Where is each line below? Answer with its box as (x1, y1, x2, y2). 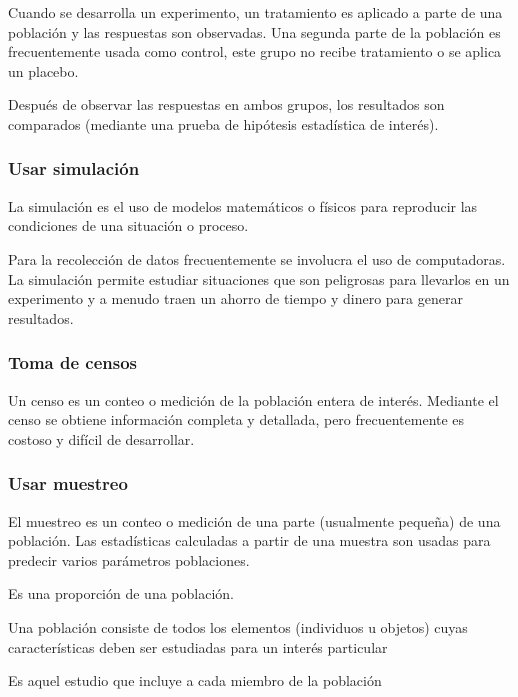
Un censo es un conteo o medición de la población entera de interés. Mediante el (8, 389, 499, 410)
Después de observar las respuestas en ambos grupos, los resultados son (8, 94, 445, 115)
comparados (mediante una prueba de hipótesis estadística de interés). (8, 113, 439, 134)
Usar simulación (8, 156, 140, 181)
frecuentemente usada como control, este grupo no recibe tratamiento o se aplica (8, 41, 502, 62)
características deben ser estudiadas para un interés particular (8, 636, 388, 657)
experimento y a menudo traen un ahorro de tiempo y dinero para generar (8, 288, 463, 309)
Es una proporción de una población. (8, 583, 234, 604)
